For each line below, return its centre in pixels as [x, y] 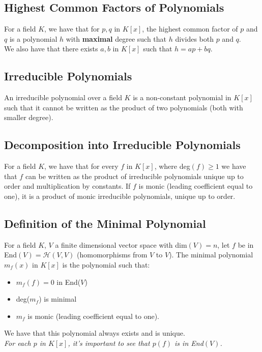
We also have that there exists [51, 49]
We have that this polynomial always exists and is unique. [95, 333]
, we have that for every [81, 166]
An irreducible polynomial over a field [63, 97]
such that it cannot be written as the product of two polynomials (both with [124, 107]
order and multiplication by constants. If [67, 186]
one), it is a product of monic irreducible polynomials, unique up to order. [120, 196]
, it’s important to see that [109, 343]
